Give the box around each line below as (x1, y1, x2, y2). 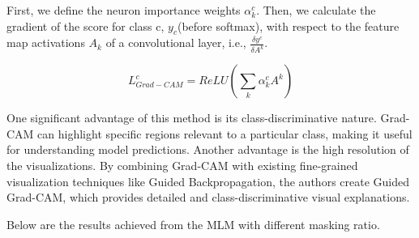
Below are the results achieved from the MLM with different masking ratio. (6, 215, 380, 232)
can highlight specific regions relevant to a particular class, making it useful (37, 125, 413, 142)
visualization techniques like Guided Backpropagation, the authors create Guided (6, 172, 409, 189)
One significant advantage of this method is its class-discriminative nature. (6, 109, 377, 126)
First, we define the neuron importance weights (6, 2, 241, 18)
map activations (6, 34, 85, 51)
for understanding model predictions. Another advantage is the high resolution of (6, 141, 409, 158)
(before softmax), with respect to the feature (177, 17, 400, 34)
